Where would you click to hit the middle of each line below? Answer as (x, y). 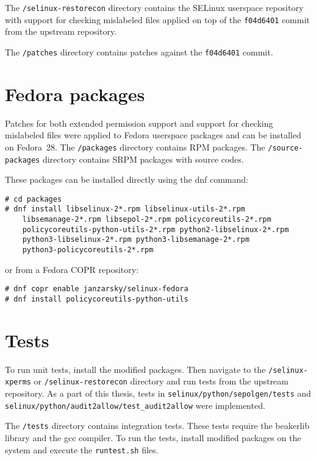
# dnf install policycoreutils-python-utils (97, 299)
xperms (18, 382)
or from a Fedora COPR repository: (72, 269)
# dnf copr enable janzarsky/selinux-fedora (97, 289)
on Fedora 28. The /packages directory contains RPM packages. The (135, 147)
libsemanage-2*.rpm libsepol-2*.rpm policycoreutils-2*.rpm (147, 220)
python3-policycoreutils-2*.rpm (88, 250)
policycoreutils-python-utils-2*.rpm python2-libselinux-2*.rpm (156, 229)
